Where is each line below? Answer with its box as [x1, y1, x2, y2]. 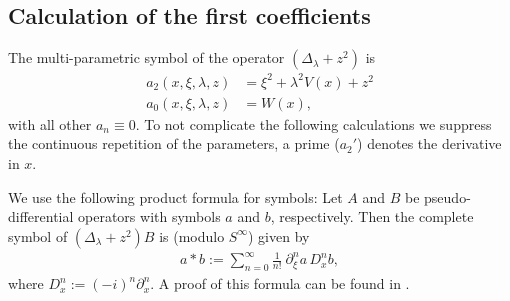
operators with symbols [78, 206, 221, 227]
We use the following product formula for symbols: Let [8, 186, 343, 207]
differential [8, 206, 74, 227]
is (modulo [159, 225, 225, 246]
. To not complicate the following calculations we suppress [135, 113, 492, 134]
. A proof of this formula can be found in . [150, 273, 410, 294]
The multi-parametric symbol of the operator [8, 47, 285, 68]
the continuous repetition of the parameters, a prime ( [8, 133, 340, 154]
